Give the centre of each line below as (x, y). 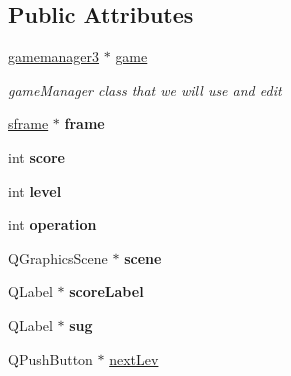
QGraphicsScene (58, 257)
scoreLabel (106, 291)
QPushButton (50, 358)
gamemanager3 (54, 56)
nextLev (134, 358)
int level (35, 190)
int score (36, 156)
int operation (52, 224)
